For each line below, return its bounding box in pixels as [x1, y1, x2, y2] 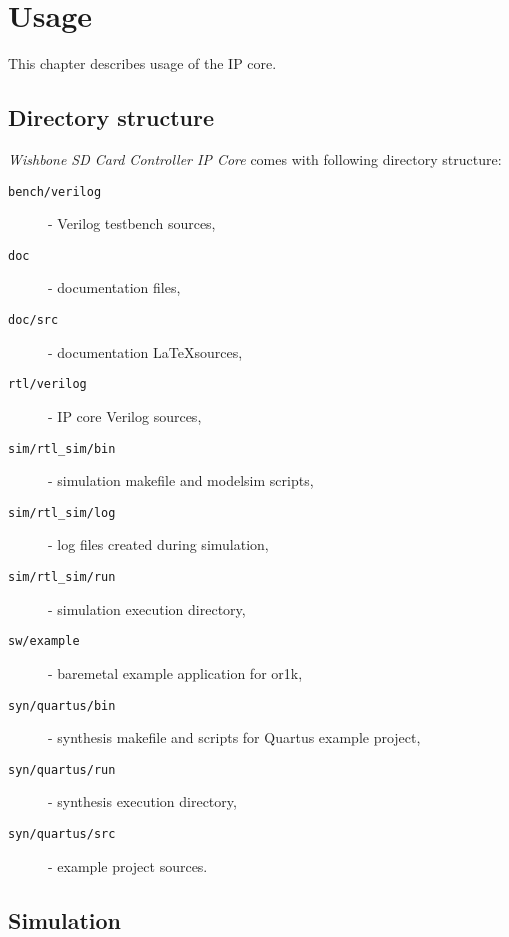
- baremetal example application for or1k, [48, 662, 303, 683]
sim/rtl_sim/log [8, 505, 116, 520]
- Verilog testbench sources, [48, 213, 216, 234]
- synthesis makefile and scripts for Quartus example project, [48, 727, 421, 748]
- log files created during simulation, [48, 534, 269, 555]
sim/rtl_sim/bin [8, 441, 116, 456]
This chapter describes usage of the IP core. [8, 53, 277, 74]
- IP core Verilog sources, [48, 405, 202, 426]
